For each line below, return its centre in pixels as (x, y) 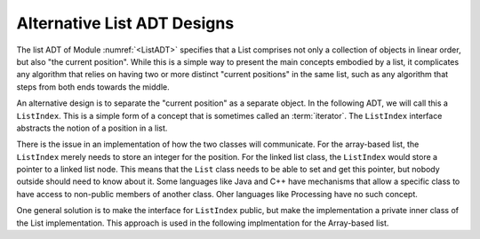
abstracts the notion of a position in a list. (92, 128)
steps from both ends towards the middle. (93, 87)
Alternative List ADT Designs (125, 23)
